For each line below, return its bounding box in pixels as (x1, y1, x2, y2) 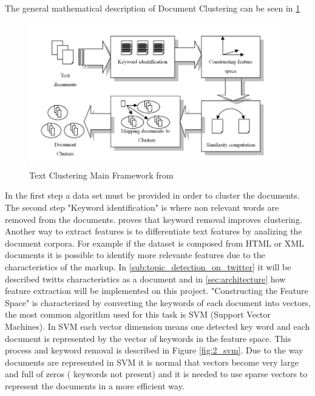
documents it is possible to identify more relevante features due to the (5, 248, 265, 261)
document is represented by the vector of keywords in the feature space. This (5, 332, 291, 344)
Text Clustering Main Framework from (29, 168, 174, 181)
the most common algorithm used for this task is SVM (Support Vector (5, 308, 271, 321)
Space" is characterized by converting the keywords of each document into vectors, (5, 296, 311, 309)
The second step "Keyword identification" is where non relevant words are (5, 201, 279, 213)
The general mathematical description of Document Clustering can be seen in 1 (5, 2, 300, 14)
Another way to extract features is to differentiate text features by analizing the (5, 225, 302, 237)
